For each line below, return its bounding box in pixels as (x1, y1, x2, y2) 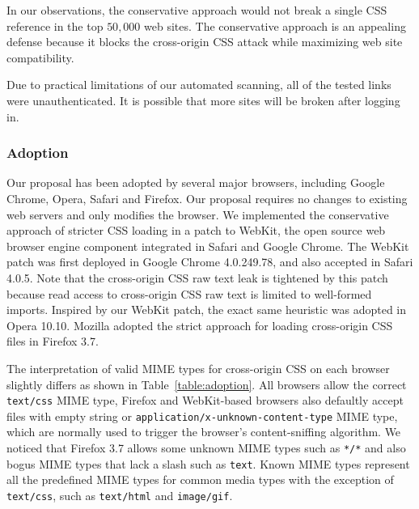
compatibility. (6, 49, 74, 66)
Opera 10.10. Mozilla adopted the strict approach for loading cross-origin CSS (6, 316, 393, 333)
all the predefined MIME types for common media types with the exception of (6, 471, 394, 488)
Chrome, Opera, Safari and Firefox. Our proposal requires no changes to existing (6, 189, 408, 206)
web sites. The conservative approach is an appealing (144, 17, 406, 34)
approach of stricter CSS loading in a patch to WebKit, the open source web (6, 222, 386, 239)
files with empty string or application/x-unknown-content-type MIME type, (6, 407, 398, 424)
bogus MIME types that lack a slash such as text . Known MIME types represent (6, 455, 410, 472)
